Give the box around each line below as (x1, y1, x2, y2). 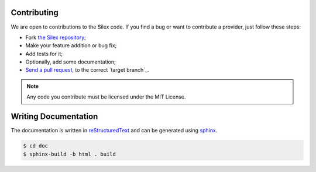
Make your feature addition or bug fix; (25, 42, 117, 49)
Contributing (11, 8, 59, 17)
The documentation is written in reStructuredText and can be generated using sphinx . (11, 127, 218, 134)
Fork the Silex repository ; (25, 34, 86, 41)
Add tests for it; (25, 50, 63, 57)
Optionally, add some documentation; (25, 58, 116, 65)
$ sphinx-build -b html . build (23, 150, 116, 157)
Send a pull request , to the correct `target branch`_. (25, 66, 149, 73)
